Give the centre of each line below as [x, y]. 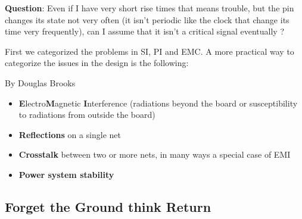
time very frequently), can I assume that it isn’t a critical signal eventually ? [145, 31]
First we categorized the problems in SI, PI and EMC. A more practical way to [150, 51]
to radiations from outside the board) [87, 115]
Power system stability [66, 174]
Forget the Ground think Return [108, 206]
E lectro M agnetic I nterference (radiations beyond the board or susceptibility [158, 103]
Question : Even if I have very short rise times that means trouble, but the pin [150, 8]
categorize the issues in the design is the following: [97, 63]
